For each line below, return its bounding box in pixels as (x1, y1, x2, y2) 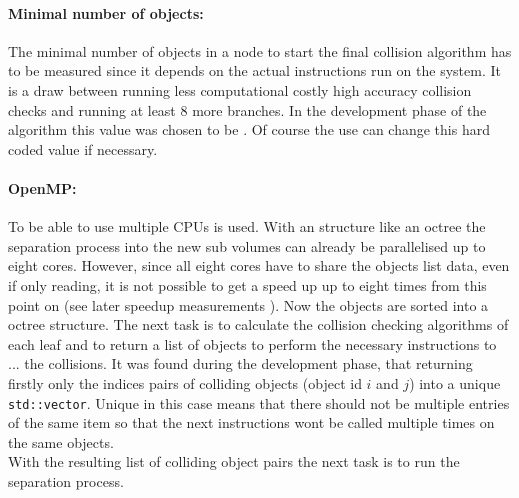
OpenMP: (8, 177, 77, 198)
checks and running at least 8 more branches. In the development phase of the (8, 99, 487, 120)
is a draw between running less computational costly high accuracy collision (8, 79, 472, 100)
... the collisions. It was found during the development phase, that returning (8, 353, 473, 374)
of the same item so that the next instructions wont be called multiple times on (8, 412, 495, 433)
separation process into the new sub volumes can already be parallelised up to (8, 235, 486, 256)
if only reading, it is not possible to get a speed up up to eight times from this (8, 274, 487, 295)
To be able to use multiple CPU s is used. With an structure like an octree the (8, 216, 486, 237)
